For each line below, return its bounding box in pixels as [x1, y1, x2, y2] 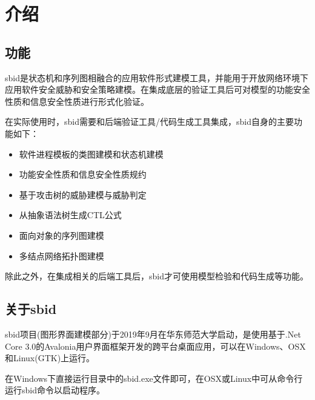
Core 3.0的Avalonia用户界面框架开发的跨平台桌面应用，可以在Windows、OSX [5, 339, 306, 352]
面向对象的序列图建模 [19, 228, 104, 241]
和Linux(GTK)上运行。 [5, 352, 95, 364]
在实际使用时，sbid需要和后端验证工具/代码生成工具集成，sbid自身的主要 [5, 115, 294, 128]
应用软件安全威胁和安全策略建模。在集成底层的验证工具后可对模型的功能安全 [5, 83, 310, 96]
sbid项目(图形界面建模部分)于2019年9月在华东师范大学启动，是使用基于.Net [5, 327, 301, 340]
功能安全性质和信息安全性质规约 [19, 168, 147, 181]
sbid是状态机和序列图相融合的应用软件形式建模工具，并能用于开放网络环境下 [5, 71, 308, 84]
